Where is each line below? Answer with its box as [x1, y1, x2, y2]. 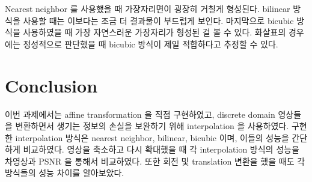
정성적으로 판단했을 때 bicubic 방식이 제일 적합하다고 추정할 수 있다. [23, 37, 278, 50]
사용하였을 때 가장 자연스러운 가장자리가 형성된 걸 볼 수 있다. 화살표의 [23, 26, 286, 38]
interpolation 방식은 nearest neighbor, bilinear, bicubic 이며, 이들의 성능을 [15, 131, 289, 144]
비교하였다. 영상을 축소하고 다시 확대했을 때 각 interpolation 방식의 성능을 [23, 143, 299, 156]
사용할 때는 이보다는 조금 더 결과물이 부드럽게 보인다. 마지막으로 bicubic [23, 14, 294, 26]
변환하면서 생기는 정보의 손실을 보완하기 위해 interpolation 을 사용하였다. [15, 120, 289, 132]
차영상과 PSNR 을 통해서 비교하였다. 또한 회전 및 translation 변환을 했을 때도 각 [5, 154, 305, 167]
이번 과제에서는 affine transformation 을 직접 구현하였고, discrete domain [5, 108, 275, 120]
